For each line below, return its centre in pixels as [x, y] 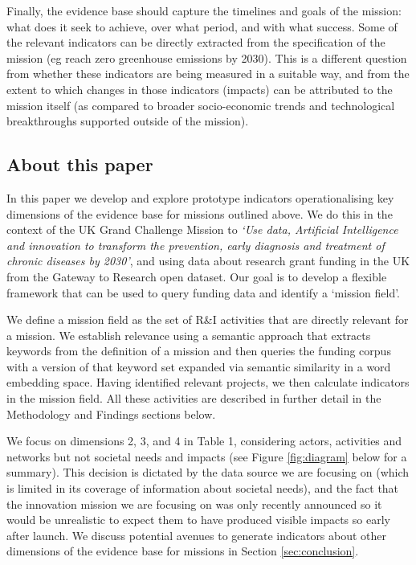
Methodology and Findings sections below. [111, 414]
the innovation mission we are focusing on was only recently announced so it [194, 504]
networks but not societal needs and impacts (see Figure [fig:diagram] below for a [207, 456]
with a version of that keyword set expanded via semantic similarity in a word [199, 366]
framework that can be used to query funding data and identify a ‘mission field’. [204, 292]
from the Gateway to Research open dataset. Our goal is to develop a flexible [197, 276]
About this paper [80, 164]
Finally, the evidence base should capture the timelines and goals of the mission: [204, 10]
